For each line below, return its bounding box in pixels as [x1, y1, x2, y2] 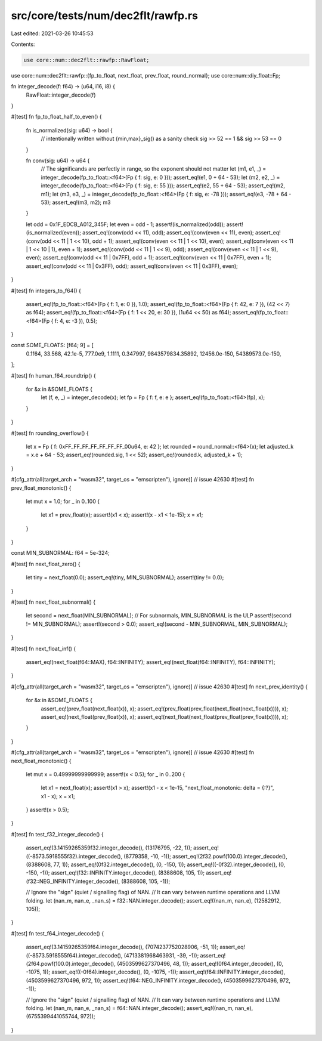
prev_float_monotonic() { [11, 484, 72, 492]
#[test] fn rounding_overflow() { [11, 430, 89, 437]
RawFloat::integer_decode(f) [26, 91, 96, 98]
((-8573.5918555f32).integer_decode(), [26, 852, 123, 860]
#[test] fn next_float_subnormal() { [11, 598, 95, 606]
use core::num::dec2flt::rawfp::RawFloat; [23, 57, 150, 63]
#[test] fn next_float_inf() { [11, 645, 76, 652]
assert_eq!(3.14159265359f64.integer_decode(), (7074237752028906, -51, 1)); [26, 943, 219, 951]
